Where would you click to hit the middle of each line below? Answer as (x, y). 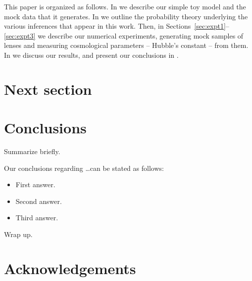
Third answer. (37, 218)
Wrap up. (18, 234)
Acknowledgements (70, 268)
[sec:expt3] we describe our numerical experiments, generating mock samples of (124, 35)
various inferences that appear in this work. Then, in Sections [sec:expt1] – (117, 26)
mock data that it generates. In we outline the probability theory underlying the (126, 16)
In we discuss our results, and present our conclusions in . (91, 55)
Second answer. (39, 201)
